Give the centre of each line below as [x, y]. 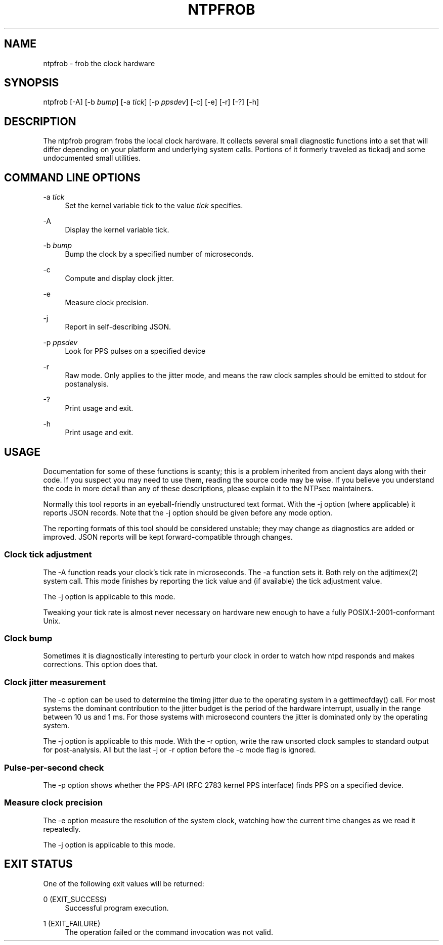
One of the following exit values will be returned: [124, 883]
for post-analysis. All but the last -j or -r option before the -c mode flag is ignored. [180, 750]
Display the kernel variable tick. [117, 230]
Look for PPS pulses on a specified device [135, 351]
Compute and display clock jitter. [119, 278]
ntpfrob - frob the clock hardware [99, 63]
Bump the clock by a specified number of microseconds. [159, 254]
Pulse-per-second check [54, 767]
